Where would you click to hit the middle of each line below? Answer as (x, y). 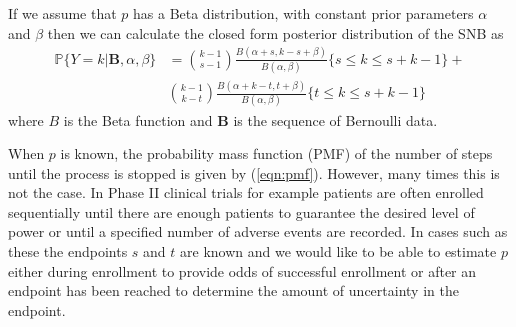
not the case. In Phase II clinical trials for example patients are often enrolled (246, 192)
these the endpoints (68, 251)
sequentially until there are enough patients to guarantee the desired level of (241, 211)
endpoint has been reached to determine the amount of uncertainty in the (233, 290)
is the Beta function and (138, 119)
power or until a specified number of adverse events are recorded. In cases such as (258, 231)
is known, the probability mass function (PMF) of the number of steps (276, 153)
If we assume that (62, 13)
